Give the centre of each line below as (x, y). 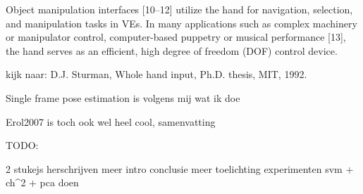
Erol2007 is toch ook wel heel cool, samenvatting (111, 121)
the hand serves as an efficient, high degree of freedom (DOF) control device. (172, 50)
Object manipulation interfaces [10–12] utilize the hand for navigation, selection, (179, 9)
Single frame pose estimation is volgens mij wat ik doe (123, 97)
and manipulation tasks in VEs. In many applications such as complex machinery (181, 23)
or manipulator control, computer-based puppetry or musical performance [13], (176, 37)
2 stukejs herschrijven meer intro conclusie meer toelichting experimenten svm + (180, 168)
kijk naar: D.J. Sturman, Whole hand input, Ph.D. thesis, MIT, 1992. (156, 74)
